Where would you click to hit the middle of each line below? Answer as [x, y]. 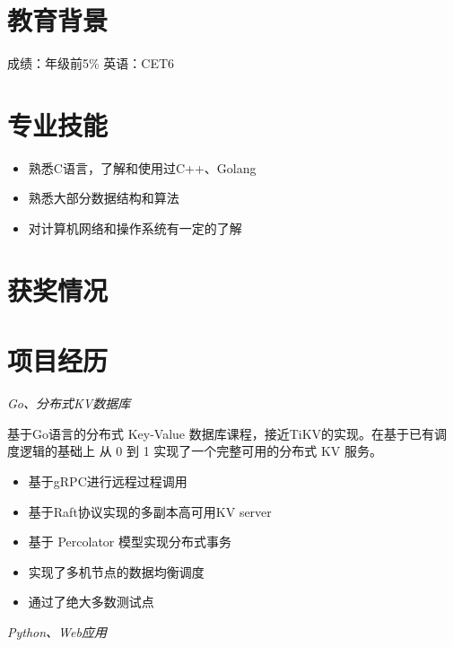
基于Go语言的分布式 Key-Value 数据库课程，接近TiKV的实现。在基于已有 [221, 433]
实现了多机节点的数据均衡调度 [116, 571]
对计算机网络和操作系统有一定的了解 [135, 228]
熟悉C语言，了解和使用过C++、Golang [142, 167]
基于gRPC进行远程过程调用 [108, 481]
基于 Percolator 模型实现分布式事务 [130, 542]
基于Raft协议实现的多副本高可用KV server [150, 511]
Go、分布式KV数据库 [69, 403]
